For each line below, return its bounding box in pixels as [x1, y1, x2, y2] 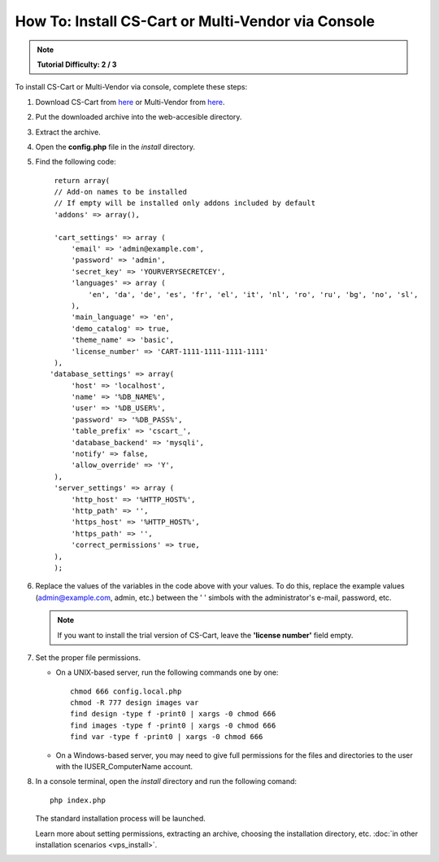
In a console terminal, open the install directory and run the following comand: [35, 777, 297, 786]
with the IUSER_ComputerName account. [55, 762, 193, 772]
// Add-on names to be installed [54, 187, 187, 197]
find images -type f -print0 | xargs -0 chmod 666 [70, 720, 276, 730]
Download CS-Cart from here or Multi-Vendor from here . [35, 97, 225, 107]
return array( [54, 176, 111, 185]
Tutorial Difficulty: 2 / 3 [37, 59, 117, 69]
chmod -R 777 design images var [70, 698, 199, 707]
